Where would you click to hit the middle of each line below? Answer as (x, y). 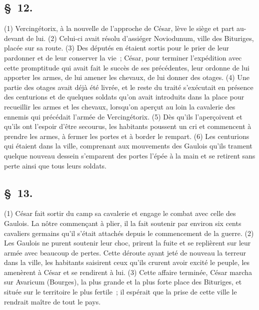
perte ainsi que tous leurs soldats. (55, 165)
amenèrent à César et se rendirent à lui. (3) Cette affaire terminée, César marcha (128, 272)
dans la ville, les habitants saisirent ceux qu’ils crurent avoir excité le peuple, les (127, 262)
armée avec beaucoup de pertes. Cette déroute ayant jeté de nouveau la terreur (125, 252)
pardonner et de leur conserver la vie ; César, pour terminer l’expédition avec (123, 57)
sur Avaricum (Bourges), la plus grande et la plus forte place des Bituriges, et (123, 282)
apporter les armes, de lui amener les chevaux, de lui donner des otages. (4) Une (127, 77)
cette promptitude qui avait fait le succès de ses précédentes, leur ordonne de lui (127, 67)
